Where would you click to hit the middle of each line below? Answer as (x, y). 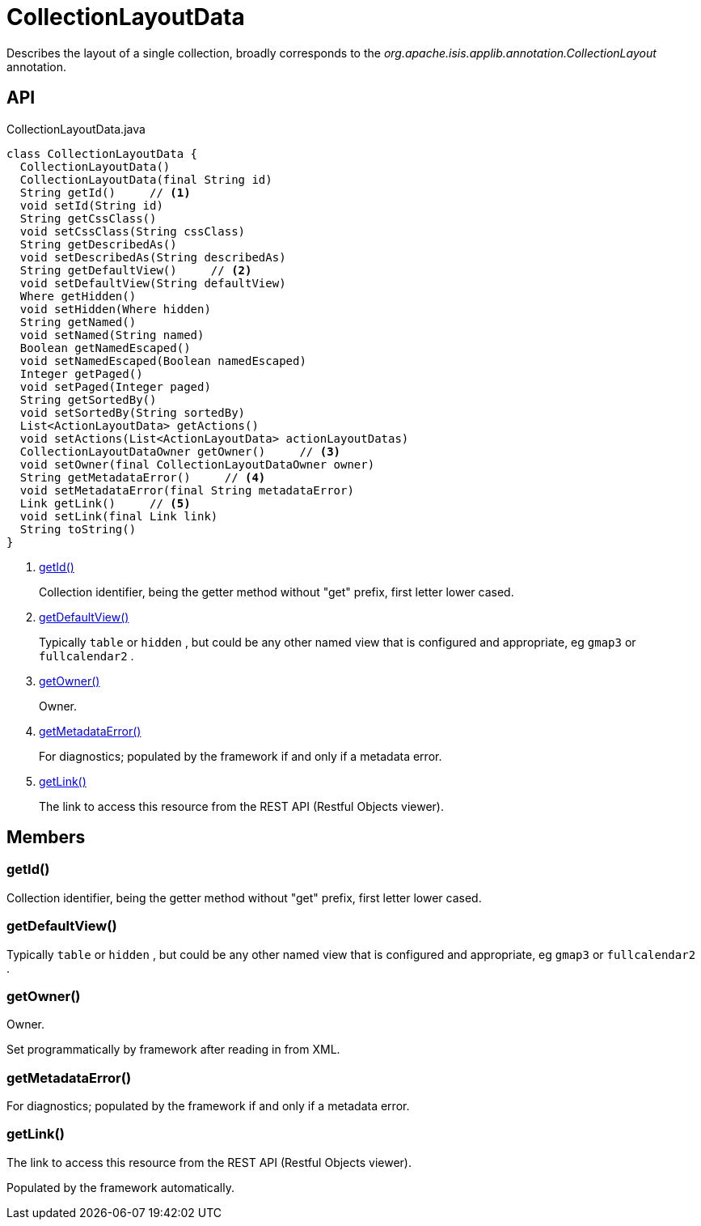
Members (46, 838)
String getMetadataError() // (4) (143, 477)
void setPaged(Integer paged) (115, 386)
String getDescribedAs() (98, 244)
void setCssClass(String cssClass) (133, 231)
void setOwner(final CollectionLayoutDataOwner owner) (197, 464)
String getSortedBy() (88, 399)
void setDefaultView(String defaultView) (153, 283)
